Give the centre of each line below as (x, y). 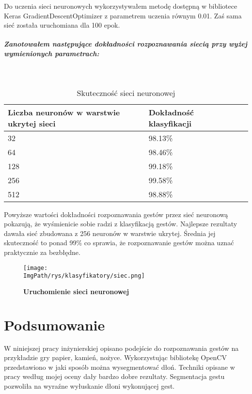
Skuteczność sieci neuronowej (126, 93)
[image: (36, 268)
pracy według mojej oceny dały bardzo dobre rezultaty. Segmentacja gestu (114, 376)
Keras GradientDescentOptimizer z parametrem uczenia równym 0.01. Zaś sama (123, 15)
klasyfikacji (170, 123)
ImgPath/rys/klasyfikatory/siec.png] (84, 276)
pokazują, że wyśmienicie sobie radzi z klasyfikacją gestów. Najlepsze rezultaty (121, 224)
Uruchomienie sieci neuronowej (76, 291)
